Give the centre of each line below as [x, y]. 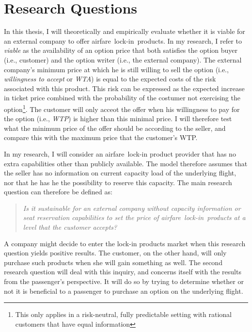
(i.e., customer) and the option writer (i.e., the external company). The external [123, 59]
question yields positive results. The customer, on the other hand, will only [115, 253]
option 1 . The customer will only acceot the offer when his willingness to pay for [122, 108]
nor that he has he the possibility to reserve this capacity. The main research [118, 182]
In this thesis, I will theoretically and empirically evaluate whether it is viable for [125, 31]
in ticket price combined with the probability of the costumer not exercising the [122, 98]
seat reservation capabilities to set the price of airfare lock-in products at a [134, 217]
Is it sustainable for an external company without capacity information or [132, 208]
